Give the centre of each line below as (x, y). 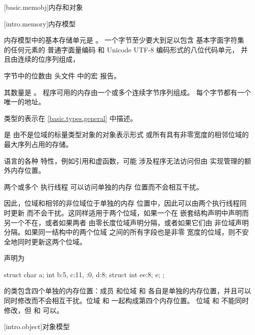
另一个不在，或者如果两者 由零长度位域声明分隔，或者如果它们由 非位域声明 (127, 222)
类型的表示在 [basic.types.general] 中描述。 (71, 118)
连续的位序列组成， (48, 59)
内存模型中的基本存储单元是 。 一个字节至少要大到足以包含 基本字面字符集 (124, 40)
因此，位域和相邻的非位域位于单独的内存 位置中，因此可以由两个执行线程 (122, 203)
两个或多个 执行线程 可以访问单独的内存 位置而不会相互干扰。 (103, 186)
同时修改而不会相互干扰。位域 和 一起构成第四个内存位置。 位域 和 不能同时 (127, 300)
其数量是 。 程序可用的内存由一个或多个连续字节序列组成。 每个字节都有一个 (127, 92)
